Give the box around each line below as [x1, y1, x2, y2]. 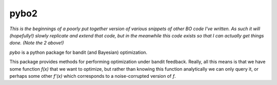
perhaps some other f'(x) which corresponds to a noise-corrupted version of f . [9, 73, 176, 79]
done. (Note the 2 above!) [9, 40, 64, 46]
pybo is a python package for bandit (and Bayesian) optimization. [9, 49, 148, 55]
